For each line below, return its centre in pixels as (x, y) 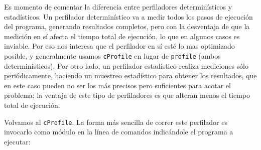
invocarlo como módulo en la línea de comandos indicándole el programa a (119, 132)
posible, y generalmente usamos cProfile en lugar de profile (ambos (112, 55)
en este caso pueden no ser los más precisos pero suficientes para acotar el (117, 85)
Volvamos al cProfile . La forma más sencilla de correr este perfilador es (116, 122)
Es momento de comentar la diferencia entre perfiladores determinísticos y (118, 7)
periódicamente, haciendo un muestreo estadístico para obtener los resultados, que (130, 76)
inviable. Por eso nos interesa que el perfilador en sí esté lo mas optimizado (119, 46)
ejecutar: (17, 141)
